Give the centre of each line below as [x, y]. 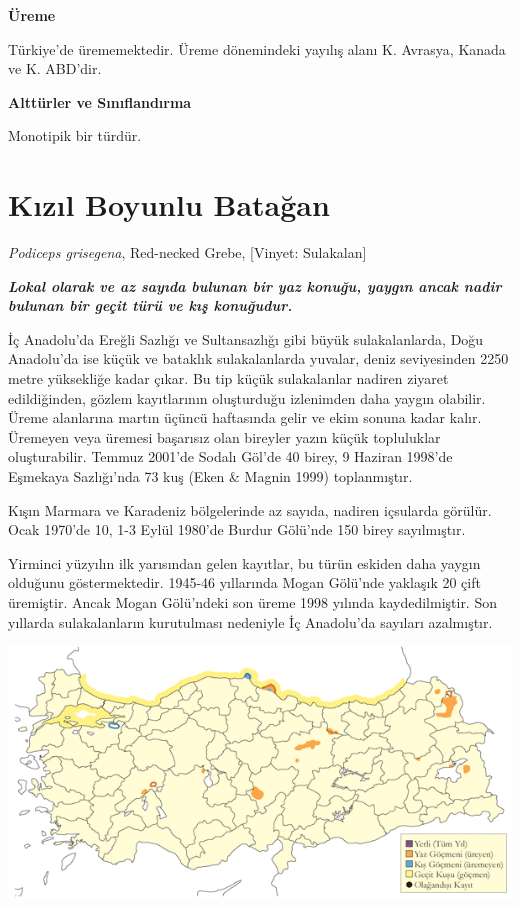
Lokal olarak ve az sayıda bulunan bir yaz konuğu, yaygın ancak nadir [255, 285]
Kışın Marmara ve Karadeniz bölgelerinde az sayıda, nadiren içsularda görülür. [250, 509]
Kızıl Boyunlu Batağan [169, 204]
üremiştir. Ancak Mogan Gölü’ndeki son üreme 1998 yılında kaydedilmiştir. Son [252, 602]
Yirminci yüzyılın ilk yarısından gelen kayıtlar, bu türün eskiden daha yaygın [244, 562]
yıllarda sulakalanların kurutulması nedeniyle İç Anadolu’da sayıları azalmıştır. [250, 621]
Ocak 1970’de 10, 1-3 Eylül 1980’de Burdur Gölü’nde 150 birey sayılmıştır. [237, 529]
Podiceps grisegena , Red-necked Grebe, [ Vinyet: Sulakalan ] [187, 252]
